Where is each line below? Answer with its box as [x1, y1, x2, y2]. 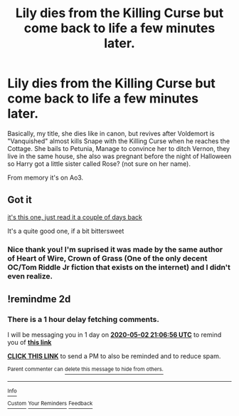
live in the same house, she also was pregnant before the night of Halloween [7, 152, 232, 160]
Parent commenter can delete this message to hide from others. [7, 365, 164, 373]
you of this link [7, 338, 52, 347]
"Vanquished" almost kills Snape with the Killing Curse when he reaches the [7, 137, 230, 145]
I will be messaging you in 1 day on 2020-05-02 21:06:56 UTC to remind [7, 331, 222, 339]
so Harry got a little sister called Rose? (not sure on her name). [7, 159, 191, 168]
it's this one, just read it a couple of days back [7, 212, 142, 222]
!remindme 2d [7, 293, 71, 306]
